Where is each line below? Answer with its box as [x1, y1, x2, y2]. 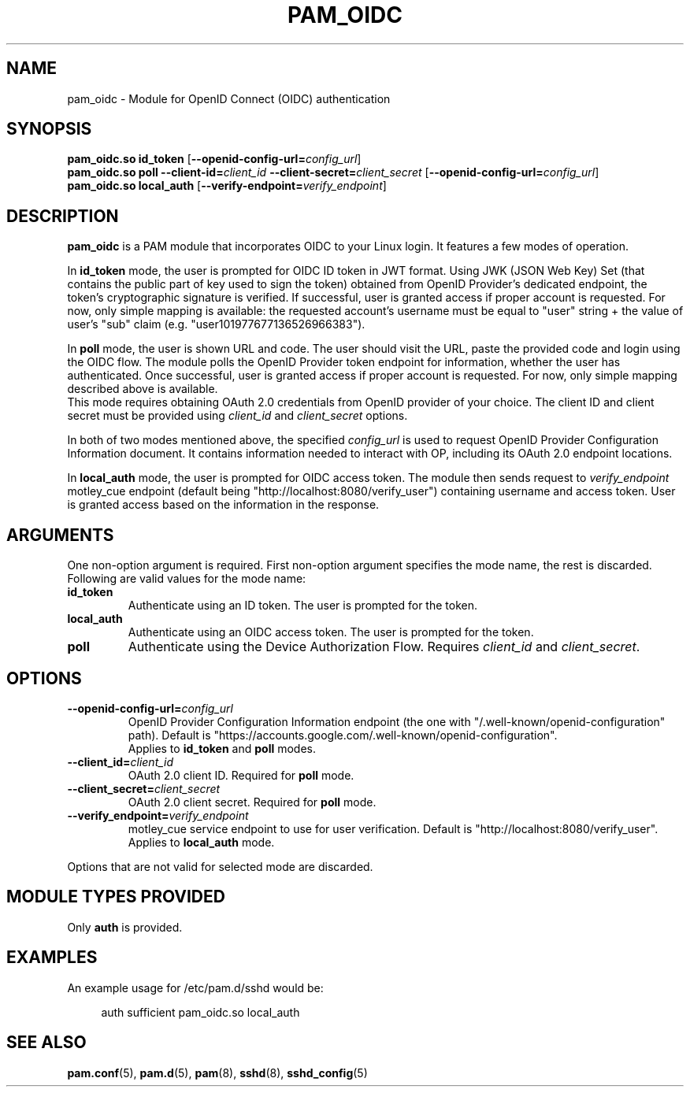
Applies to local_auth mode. [128, 835, 275, 849]
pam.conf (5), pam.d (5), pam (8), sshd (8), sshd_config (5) [67, 1065, 368, 1080]
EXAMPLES [6, 947, 98, 968]
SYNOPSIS [6, 119, 92, 139]
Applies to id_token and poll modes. [128, 741, 316, 755]
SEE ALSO [6, 1032, 87, 1053]
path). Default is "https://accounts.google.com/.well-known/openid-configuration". [128, 728, 558, 742]
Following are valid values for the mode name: [67, 572, 306, 586]
